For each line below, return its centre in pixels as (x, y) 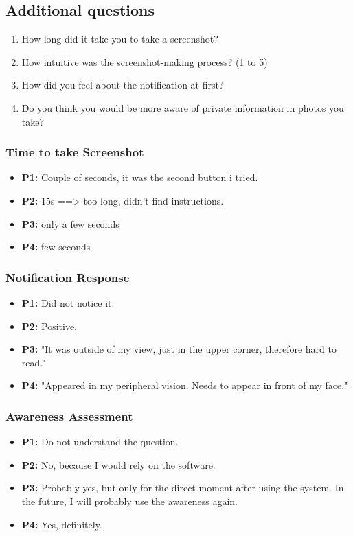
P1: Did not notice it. (68, 302)
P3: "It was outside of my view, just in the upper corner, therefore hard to (179, 349)
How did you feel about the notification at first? (123, 85)
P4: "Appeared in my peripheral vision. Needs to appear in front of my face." (185, 385)
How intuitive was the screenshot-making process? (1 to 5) (145, 61)
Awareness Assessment (69, 416)
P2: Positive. (49, 326)
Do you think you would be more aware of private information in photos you (183, 107)
